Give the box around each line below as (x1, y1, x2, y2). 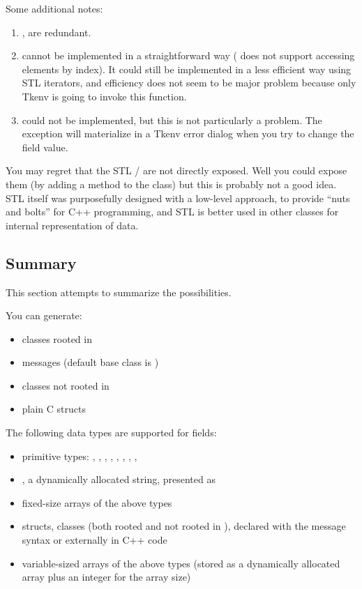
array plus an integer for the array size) (22, 569, 191, 584)
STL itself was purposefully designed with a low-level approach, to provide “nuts (6, 190, 350, 205)
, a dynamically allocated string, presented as (22, 472, 216, 487)
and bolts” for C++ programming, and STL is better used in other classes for (6, 204, 339, 219)
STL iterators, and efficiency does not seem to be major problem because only (22, 75, 356, 90)
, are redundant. (22, 24, 91, 39)
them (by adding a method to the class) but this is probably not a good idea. (6, 176, 337, 191)
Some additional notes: (6, 1, 103, 15)
